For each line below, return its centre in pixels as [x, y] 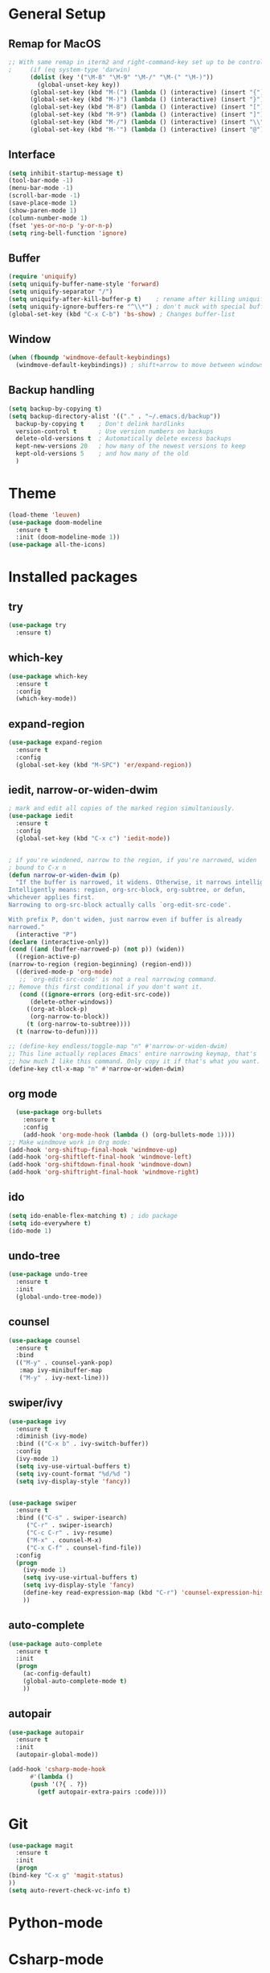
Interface [32, 155]
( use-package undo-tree [48, 1274]
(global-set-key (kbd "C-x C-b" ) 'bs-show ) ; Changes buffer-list [122, 314]
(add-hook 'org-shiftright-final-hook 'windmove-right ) [104, 1172]
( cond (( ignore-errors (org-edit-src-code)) [95, 994]
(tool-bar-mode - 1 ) [41, 181]
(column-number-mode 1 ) [48, 218]
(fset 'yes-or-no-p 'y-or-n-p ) [61, 225]
